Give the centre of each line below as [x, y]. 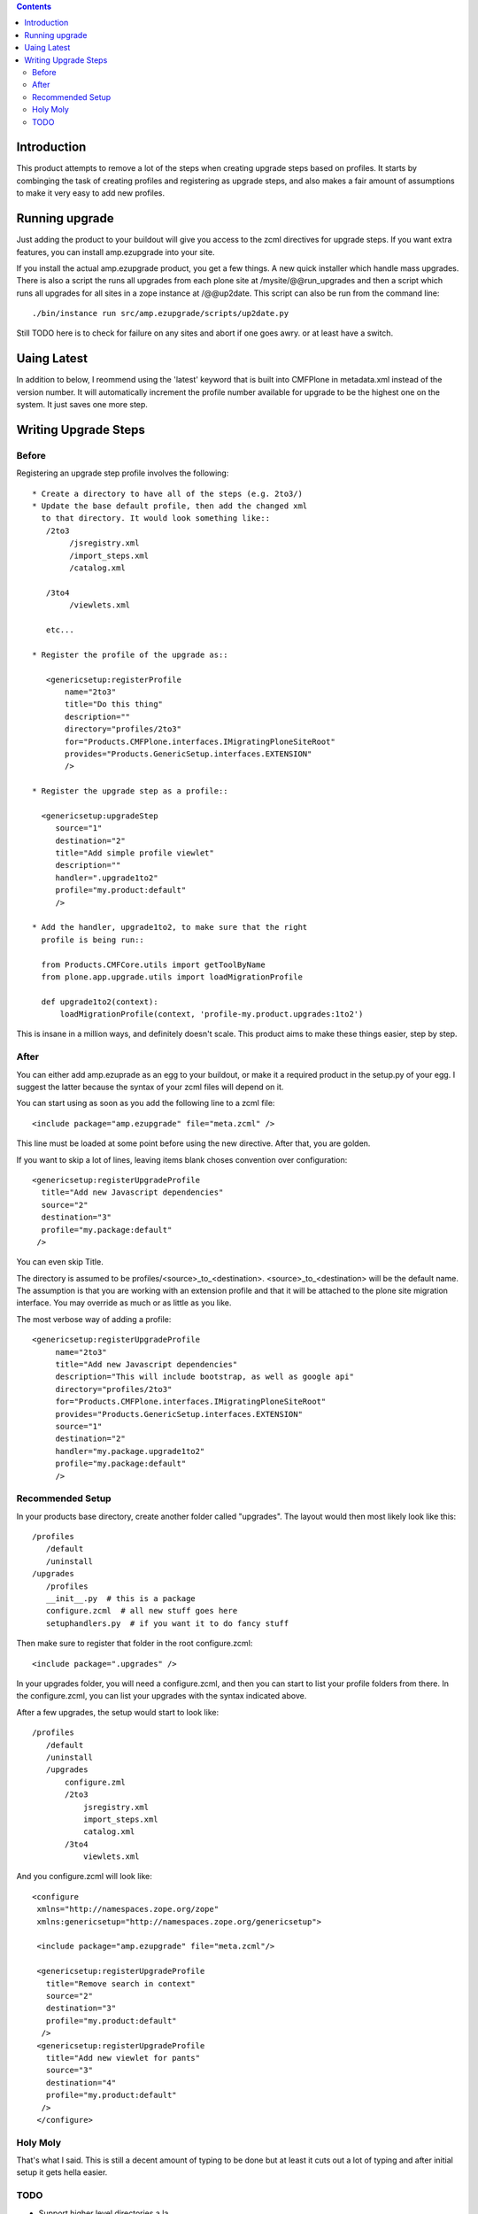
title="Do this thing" [114, 704]
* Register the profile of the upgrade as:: [131, 654]
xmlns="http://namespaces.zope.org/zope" [128, 1909]
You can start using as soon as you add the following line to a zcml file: [146, 1103]
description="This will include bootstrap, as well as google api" [204, 1377]
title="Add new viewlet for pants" [123, 2058]
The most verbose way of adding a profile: [94, 1319]
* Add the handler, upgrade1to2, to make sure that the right [170, 927]
